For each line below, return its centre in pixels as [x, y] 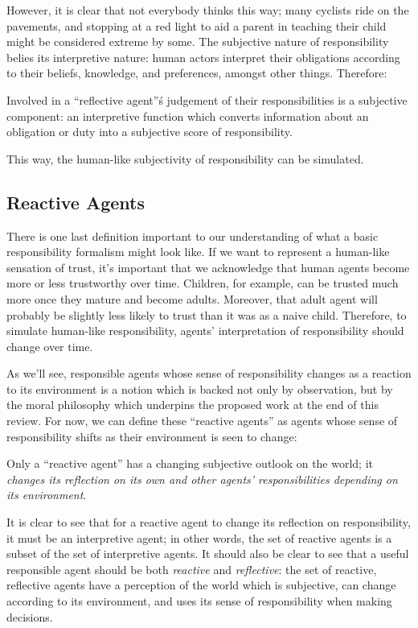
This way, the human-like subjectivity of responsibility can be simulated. [185, 158]
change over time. [50, 346]
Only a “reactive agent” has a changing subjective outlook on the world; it [190, 463]
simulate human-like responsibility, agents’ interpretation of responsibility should [205, 331]
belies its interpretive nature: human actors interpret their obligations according [203, 57]
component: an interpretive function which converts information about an [188, 116]
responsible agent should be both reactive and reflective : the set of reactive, [192, 569]
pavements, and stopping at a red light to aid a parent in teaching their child [197, 25]
